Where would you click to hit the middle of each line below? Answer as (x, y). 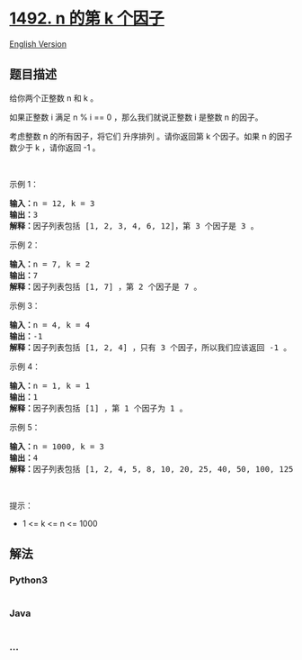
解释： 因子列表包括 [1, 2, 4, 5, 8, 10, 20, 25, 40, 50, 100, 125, (154, 469)
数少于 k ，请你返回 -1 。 (55, 147)
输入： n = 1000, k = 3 (57, 446)
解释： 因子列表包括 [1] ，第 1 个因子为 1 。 (98, 408)
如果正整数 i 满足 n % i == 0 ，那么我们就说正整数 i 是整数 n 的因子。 (136, 117)
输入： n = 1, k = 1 (50, 385)
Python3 (28, 580)
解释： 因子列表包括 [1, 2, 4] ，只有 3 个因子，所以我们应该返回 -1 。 (151, 347)
